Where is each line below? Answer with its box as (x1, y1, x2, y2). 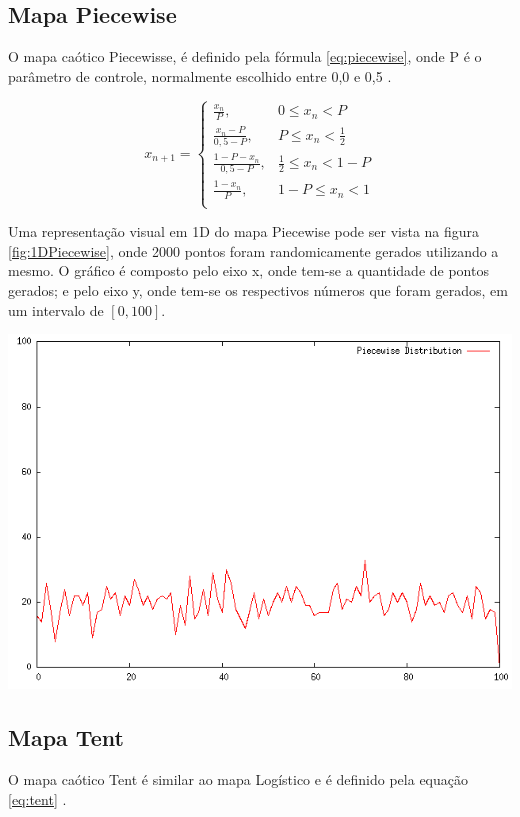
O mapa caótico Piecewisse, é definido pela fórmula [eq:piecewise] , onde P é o (8, 46, 482, 67)
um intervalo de (8, 299, 104, 320)
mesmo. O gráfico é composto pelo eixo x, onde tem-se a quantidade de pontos (8, 260, 489, 281)
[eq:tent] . (8, 788, 67, 809)
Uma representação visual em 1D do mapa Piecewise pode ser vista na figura (8, 221, 480, 242)
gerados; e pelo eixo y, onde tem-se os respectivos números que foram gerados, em (8, 279, 508, 300)
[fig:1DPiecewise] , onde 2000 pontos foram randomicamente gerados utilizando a (8, 240, 499, 261)
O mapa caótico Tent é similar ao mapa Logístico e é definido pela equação (8, 768, 468, 789)
